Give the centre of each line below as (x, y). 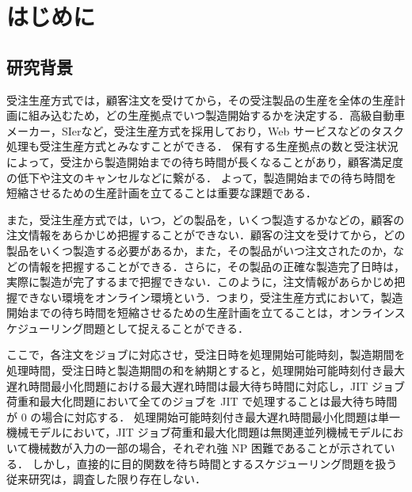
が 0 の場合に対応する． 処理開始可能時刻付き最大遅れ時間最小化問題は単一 (203, 416)
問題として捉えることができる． (166, 328)
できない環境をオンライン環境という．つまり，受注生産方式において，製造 (210, 297)
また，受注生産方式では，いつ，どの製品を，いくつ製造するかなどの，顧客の (206, 219)
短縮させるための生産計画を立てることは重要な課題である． (162, 193)
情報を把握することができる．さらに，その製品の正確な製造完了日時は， (217, 266)
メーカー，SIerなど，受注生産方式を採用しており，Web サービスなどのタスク (205, 130)
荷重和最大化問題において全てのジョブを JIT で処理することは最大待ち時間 (202, 401)
